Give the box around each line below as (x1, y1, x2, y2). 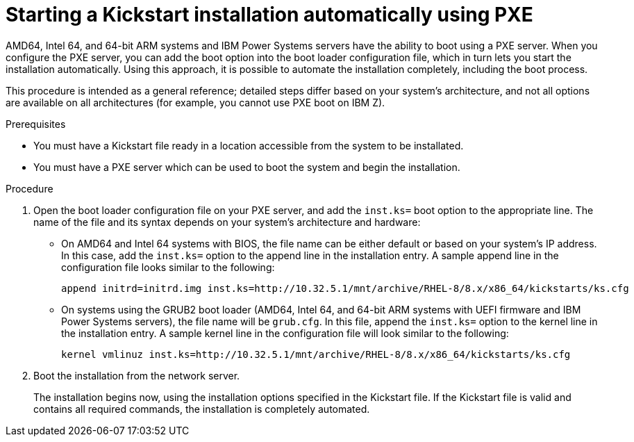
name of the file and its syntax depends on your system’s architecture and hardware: (33, 215, 421, 228)
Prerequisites (6, 117, 66, 130)
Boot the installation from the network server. (33, 369, 240, 382)
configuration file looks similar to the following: (61, 261, 275, 273)
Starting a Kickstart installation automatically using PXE (6, 3, 533, 26)
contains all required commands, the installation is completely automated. (33, 402, 370, 415)
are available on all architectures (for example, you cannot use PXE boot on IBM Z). (6, 96, 385, 108)
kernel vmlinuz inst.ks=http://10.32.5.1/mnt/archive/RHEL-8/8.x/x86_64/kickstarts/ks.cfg (61, 348, 571, 360)
